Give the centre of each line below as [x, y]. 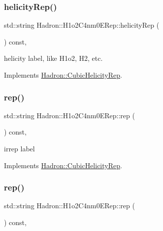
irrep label [19, 148]
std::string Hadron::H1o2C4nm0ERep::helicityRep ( [82, 25]
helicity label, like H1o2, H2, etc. [53, 58]
